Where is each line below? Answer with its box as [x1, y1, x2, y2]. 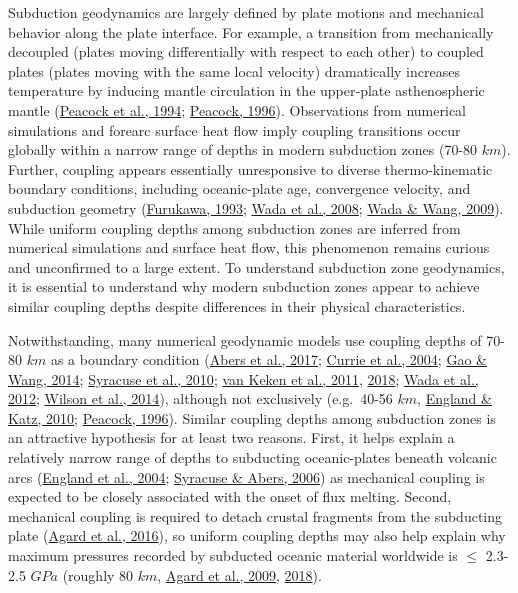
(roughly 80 [62, 564, 134, 585]
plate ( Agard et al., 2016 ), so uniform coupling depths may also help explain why [8, 525, 506, 546]
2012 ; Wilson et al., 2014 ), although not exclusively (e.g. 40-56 [8, 388, 393, 409]
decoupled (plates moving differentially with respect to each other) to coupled [8, 41, 484, 62]
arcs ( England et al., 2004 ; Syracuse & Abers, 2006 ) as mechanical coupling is [8, 466, 485, 487]
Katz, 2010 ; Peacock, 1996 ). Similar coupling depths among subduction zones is [8, 407, 496, 428]
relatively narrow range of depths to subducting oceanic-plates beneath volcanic [8, 447, 497, 468]
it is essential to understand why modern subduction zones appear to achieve [8, 276, 480, 297]
